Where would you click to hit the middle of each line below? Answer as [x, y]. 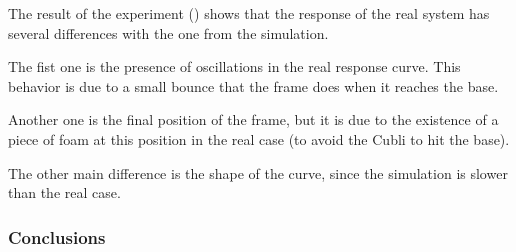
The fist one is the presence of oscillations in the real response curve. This [234, 66]
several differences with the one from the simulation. [168, 32]
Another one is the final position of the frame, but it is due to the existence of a [253, 119]
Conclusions [57, 236]
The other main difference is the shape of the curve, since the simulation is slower [258, 172]
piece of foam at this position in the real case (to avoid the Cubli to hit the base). [259, 138]
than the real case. [64, 192]
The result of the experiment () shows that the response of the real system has [249, 13]
